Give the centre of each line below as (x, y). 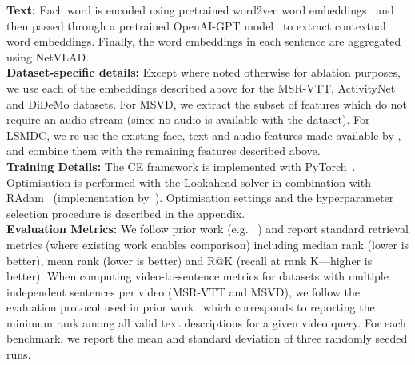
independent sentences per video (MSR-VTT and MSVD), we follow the (183, 291)
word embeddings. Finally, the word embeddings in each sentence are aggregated (204, 41)
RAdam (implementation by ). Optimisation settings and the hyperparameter (200, 198)
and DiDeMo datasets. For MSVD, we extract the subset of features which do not (207, 103)
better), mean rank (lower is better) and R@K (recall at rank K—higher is (190, 260)
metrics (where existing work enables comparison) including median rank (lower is (208, 244)
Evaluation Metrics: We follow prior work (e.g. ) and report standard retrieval (207, 229)
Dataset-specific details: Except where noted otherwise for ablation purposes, (204, 72)
